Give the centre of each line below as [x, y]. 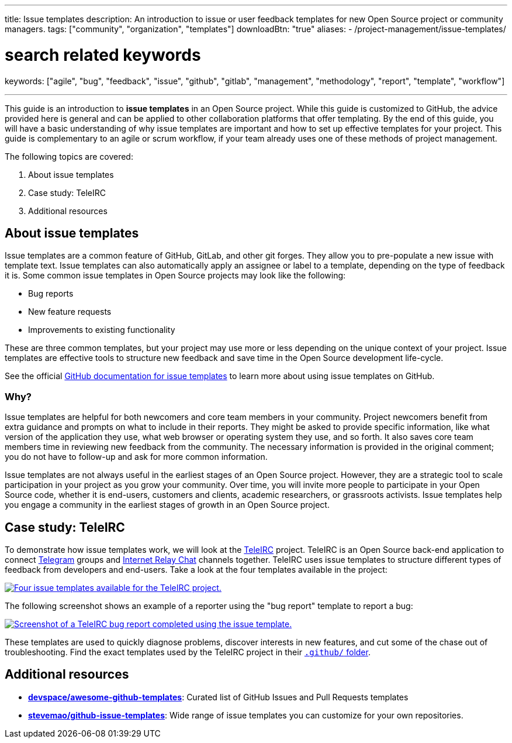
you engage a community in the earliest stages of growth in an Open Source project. [167, 505]
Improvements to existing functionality [102, 330]
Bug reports [51, 294]
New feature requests [70, 312]
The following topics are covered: [69, 156]
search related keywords [103, 55]
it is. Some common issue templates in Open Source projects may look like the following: [175, 276]
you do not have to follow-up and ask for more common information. [136, 457]
